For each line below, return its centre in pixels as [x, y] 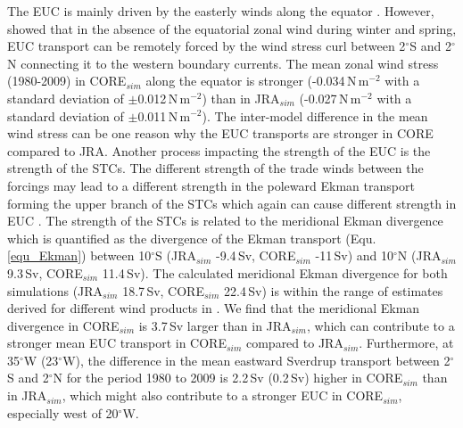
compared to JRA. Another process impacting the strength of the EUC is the [219, 150]
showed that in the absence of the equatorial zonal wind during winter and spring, [232, 28]
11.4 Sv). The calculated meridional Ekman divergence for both [275, 272]
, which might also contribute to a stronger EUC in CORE [223, 395]
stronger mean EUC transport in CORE [117, 343]
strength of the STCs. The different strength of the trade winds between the [215, 168]
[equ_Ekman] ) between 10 [79, 255]
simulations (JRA [55, 290]
